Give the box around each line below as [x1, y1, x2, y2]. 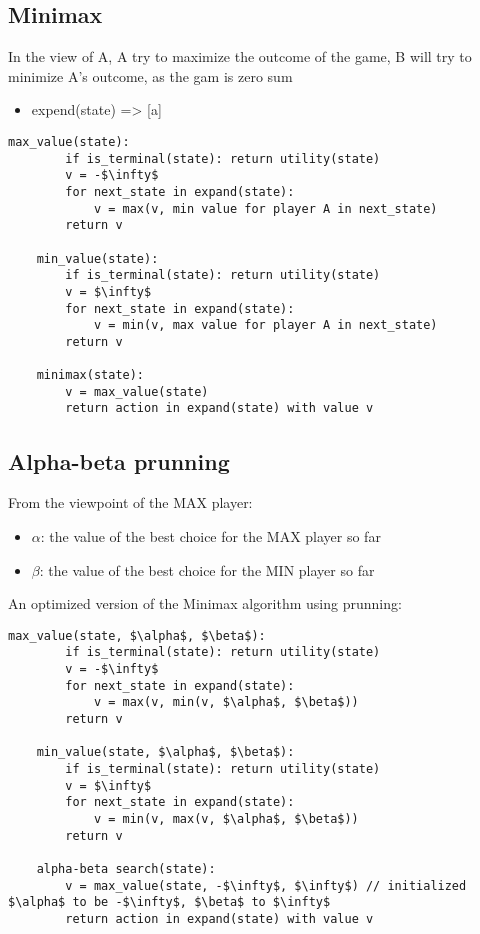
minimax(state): [36, 368, 145, 383]
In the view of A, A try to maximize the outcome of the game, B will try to [8, 46, 472, 67]
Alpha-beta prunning [8, 445, 230, 476]
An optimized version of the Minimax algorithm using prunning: [8, 593, 402, 614]
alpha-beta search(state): [36, 861, 216, 876]
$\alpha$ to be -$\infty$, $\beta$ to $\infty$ [8, 895, 331, 910]
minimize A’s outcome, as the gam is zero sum [8, 65, 293, 86]
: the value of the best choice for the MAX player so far [40, 525, 381, 546]
